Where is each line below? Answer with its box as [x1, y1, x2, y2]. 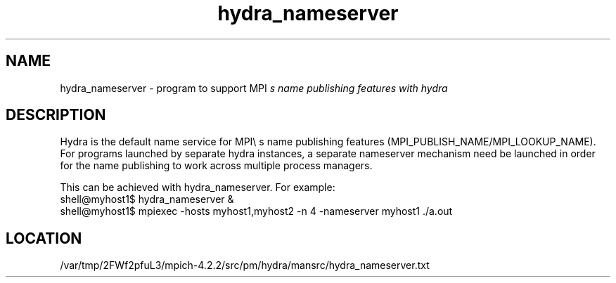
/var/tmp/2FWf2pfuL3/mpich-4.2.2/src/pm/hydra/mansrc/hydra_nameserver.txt [60, 259, 430, 272]
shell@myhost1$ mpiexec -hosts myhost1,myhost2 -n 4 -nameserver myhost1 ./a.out [60, 205, 453, 218]
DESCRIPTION [6, 106, 106, 124]
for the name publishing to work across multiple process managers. [60, 159, 373, 172]
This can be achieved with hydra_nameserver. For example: [60, 181, 335, 194]
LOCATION [6, 229, 82, 247]
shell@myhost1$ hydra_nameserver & [60, 193, 234, 206]
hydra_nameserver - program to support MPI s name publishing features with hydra [60, 81, 448, 94]
